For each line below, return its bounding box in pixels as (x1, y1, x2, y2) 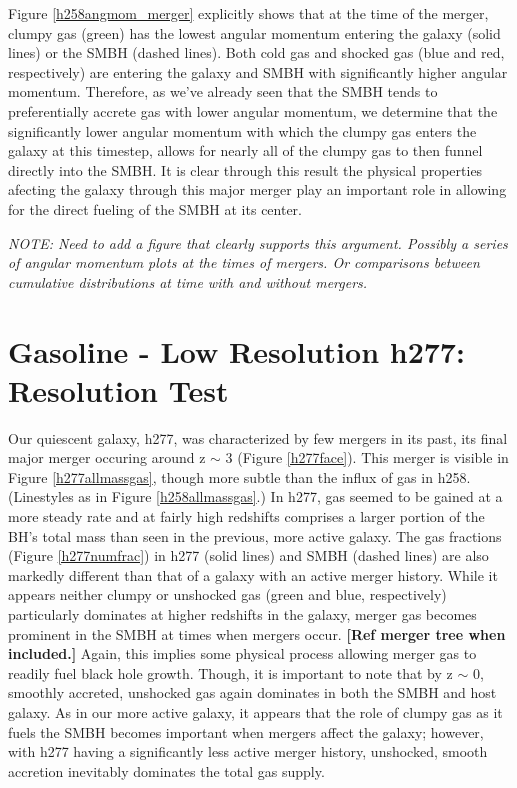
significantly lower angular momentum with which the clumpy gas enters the (8, 120, 477, 141)
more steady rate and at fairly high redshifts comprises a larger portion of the (8, 506, 485, 526)
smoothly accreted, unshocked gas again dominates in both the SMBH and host (8, 682, 497, 703)
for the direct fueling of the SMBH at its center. (8, 198, 302, 219)
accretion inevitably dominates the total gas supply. (8, 760, 325, 781)
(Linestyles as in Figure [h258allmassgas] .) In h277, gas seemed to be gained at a (8, 486, 503, 507)
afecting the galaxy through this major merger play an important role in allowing (8, 179, 507, 200)
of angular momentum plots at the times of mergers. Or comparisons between (8, 252, 480, 273)
